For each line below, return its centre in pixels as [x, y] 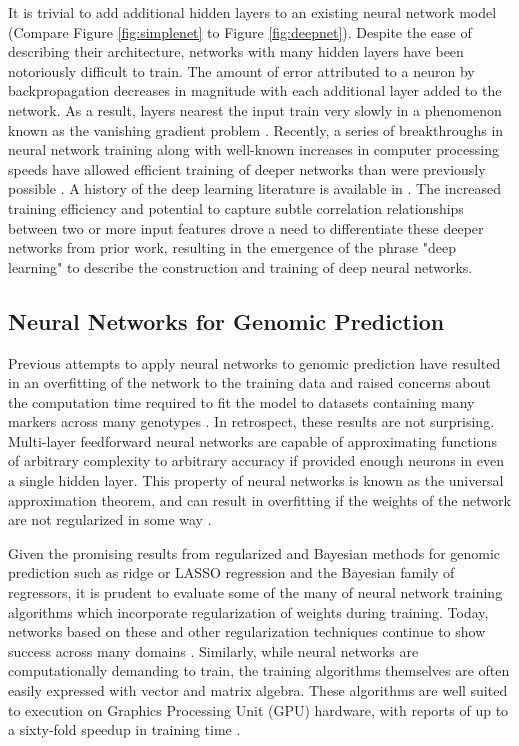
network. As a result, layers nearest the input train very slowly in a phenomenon [255, 109]
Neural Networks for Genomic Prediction [226, 320]
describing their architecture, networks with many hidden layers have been [236, 51]
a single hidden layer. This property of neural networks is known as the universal [256, 480]
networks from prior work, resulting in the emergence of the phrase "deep [232, 247]
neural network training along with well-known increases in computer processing [253, 149]
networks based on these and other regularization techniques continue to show [247, 631]
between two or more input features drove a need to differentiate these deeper [246, 227]
